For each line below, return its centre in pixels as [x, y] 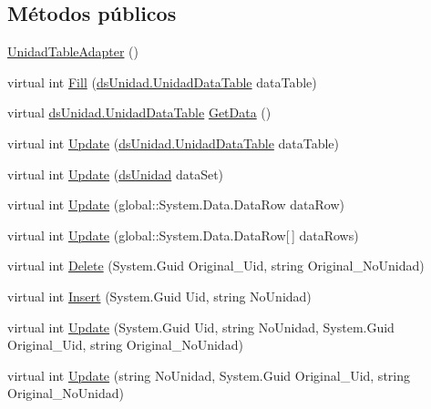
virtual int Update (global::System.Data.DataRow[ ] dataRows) [183, 235]
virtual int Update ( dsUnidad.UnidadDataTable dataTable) [174, 143]
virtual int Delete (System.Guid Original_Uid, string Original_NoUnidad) [216, 266]
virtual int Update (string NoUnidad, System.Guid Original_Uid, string [209, 375]
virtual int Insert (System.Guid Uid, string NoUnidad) [159, 296]
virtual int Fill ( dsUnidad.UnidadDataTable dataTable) [162, 82]
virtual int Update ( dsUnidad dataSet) [116, 174]
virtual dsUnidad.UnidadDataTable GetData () [139, 112]
